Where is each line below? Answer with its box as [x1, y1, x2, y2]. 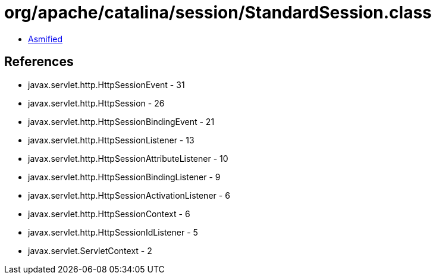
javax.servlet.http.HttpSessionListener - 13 [28, 134, 195, 145]
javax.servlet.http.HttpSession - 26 [28, 98, 165, 108]
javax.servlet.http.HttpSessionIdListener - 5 [28, 227, 198, 237]
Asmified [28, 33, 63, 44]
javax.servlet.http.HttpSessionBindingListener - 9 [28, 171, 221, 182]
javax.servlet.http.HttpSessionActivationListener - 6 [28, 190, 230, 200]
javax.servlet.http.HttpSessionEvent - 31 [28, 79, 185, 90]
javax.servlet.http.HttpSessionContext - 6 [28, 208, 190, 219]
